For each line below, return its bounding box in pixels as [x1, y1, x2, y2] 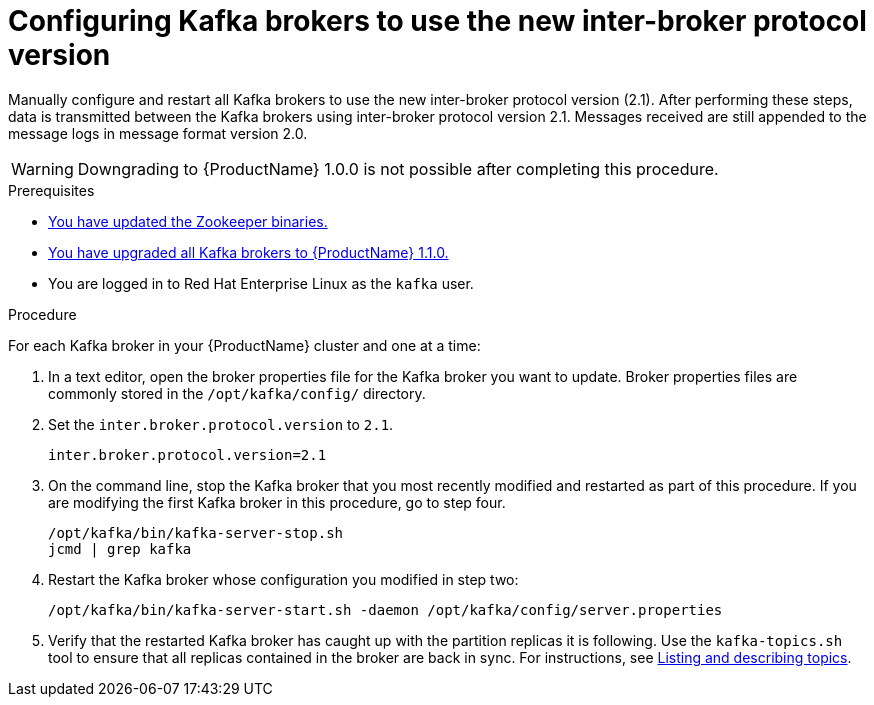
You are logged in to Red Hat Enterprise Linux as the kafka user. [48, 274, 474, 292]
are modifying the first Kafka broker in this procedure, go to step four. [48, 493, 506, 511]
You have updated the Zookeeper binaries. [48, 212, 328, 230]
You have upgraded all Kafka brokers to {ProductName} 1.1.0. [48, 243, 449, 261]
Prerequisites [8, 181, 95, 199]
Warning [11, 158, 74, 179]
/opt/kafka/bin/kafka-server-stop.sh [48, 524, 344, 541]
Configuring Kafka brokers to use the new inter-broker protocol [8, 4, 867, 38]
